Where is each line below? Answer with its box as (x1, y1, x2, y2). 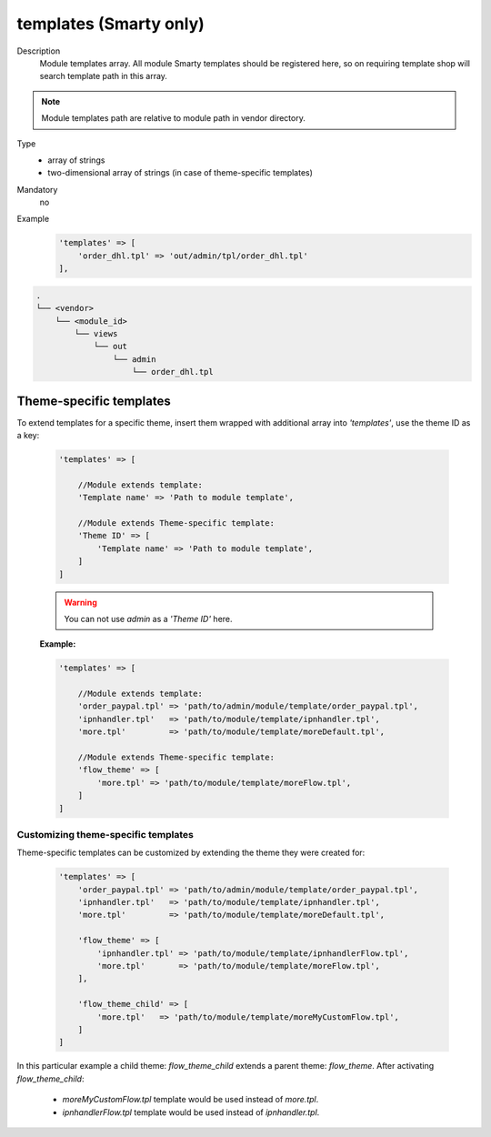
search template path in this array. (39, 71, 168, 82)
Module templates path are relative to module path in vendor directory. (41, 113, 306, 124)
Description (16, 45, 61, 56)
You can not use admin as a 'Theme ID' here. (64, 613, 233, 624)
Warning (64, 597, 97, 608)
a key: (16, 430, 40, 441)
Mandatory (16, 184, 58, 195)
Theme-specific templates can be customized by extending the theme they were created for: (16, 847, 366, 859)
